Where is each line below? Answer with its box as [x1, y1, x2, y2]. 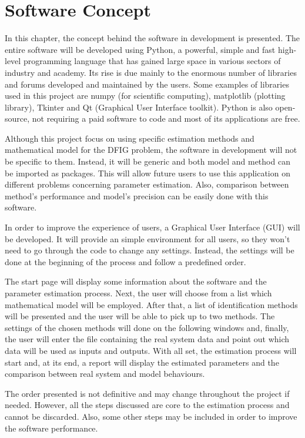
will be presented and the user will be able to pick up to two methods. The [5, 310, 275, 322]
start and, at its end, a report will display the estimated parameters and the [5, 356, 279, 368]
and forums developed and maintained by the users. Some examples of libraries [5, 78, 289, 90]
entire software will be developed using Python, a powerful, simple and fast [5, 43, 276, 55]
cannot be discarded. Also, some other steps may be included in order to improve [5, 410, 297, 422]
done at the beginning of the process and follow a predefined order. [5, 255, 246, 268]
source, [5, 112, 30, 125]
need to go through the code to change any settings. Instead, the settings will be [5, 244, 294, 256]
